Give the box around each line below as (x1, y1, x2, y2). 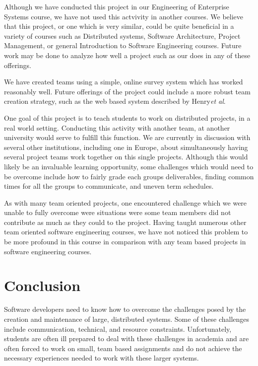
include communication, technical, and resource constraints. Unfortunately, (4, 323, 232, 334)
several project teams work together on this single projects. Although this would (4, 151, 248, 162)
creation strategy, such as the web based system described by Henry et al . (4, 96, 226, 106)
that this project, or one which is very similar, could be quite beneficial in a (4, 21, 234, 31)
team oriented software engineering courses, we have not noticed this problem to (4, 226, 248, 237)
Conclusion (4, 275, 81, 295)
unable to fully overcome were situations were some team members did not (4, 207, 231, 218)
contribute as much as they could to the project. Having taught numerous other (4, 217, 247, 227)
